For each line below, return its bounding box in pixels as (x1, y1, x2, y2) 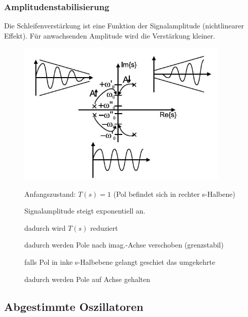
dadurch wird (24, 222, 66, 233)
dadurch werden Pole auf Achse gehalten (24, 273, 151, 284)
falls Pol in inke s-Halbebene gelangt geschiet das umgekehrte (24, 256, 216, 267)
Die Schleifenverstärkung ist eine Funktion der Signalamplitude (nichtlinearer (4, 20, 244, 31)
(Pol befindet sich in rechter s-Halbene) (113, 188, 235, 199)
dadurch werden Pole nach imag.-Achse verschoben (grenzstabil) (24, 239, 224, 250)
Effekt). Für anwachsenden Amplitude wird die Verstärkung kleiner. (4, 30, 216, 41)
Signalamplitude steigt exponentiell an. (24, 205, 146, 216)
